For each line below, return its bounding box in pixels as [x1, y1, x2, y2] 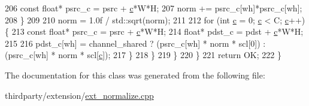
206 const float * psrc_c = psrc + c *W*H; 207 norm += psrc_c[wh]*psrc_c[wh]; [5, 2, 302, 14]
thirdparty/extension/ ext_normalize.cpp [5, 89, 154, 101]
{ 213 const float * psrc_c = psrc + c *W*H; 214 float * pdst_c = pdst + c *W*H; [5, 25, 304, 38]
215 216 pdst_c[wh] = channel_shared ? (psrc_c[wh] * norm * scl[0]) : [5, 37, 266, 49]
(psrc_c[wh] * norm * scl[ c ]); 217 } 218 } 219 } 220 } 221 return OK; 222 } [5, 49, 281, 61]
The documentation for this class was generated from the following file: [5, 68, 265, 81]
